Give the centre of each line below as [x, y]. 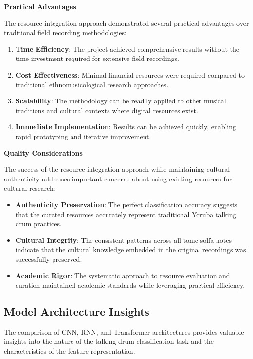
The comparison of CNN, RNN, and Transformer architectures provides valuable [124, 331]
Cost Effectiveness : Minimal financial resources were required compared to [130, 74]
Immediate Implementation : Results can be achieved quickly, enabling [126, 127]
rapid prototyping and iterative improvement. [83, 136]
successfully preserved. [49, 259]
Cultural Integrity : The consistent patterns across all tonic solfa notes [123, 240]
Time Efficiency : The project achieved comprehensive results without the [127, 49]
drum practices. [38, 224]
